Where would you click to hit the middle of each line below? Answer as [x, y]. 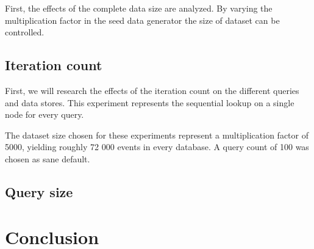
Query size [39, 191]
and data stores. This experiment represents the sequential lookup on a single [150, 102]
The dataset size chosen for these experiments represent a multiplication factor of [157, 135]
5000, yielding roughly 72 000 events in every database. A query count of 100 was [157, 147]
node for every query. [45, 114]
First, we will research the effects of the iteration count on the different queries [152, 90]
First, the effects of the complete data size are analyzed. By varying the [139, 8]
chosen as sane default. [48, 158]
